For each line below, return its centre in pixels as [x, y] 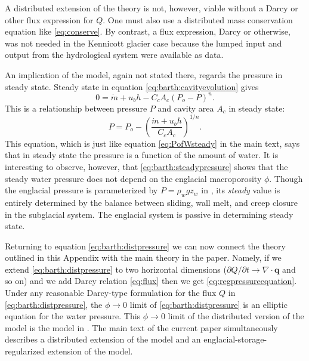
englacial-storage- [235, 339]
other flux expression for [49, 19]
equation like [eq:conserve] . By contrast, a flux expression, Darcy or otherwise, [148, 31]
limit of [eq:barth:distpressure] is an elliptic [208, 304]
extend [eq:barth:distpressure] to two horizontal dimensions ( [116, 269]
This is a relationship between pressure [76, 108]
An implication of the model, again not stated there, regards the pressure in [144, 74]
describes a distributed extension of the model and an [103, 339]
